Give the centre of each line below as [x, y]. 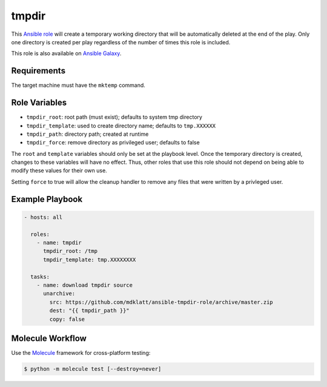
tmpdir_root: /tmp [71, 251]
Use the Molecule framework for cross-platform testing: [81, 353]
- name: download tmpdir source [85, 285]
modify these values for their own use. [59, 170]
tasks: [40, 277]
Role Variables [39, 103]
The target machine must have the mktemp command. [78, 86]
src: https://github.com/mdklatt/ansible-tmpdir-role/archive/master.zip [161, 302]
